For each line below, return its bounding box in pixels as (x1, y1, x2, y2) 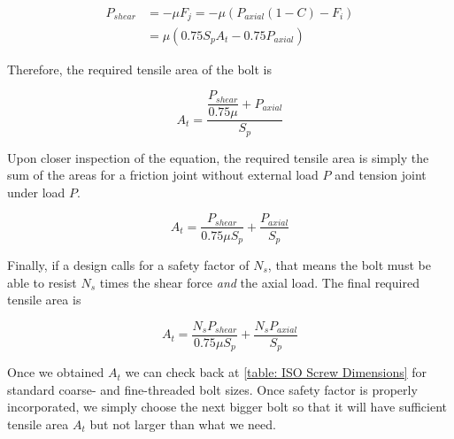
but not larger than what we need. (89, 415, 276, 434)
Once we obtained (7, 363, 104, 381)
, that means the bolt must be (267, 255, 431, 273)
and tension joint (335, 166, 427, 184)
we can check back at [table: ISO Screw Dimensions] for (125, 363, 427, 381)
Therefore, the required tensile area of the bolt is (7, 59, 273, 78)
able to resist (7, 273, 77, 291)
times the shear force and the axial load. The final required (99, 273, 419, 291)
